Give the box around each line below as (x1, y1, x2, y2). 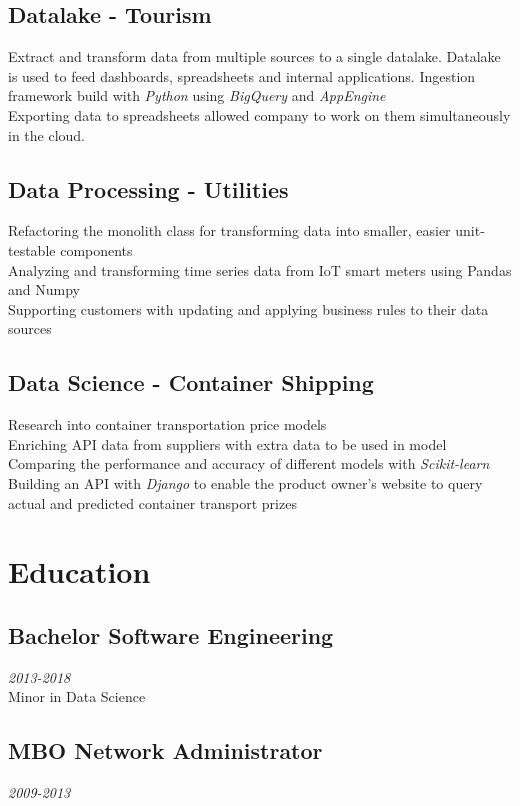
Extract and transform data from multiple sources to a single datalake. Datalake (8, 46, 501, 67)
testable (8, 239, 56, 260)
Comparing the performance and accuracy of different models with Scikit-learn (8, 453, 490, 474)
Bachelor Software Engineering (8, 619, 334, 650)
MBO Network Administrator (8, 735, 323, 766)
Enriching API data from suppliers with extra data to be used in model (8, 433, 447, 454)
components (60, 239, 133, 260)
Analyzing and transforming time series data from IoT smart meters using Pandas (8, 259, 512, 280)
